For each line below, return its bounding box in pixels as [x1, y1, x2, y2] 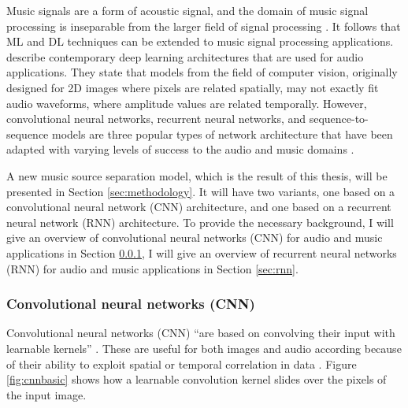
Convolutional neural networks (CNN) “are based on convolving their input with [6, 325, 395, 341]
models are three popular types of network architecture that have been [52, 125, 393, 142]
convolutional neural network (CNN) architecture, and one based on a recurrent [6, 198, 391, 215]
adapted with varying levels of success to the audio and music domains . [6, 141, 354, 158]
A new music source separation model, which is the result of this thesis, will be [6, 167, 388, 184]
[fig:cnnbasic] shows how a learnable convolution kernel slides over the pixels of [6, 371, 387, 388]
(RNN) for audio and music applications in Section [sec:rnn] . [6, 260, 299, 276]
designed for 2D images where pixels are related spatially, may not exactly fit [6, 79, 379, 95]
